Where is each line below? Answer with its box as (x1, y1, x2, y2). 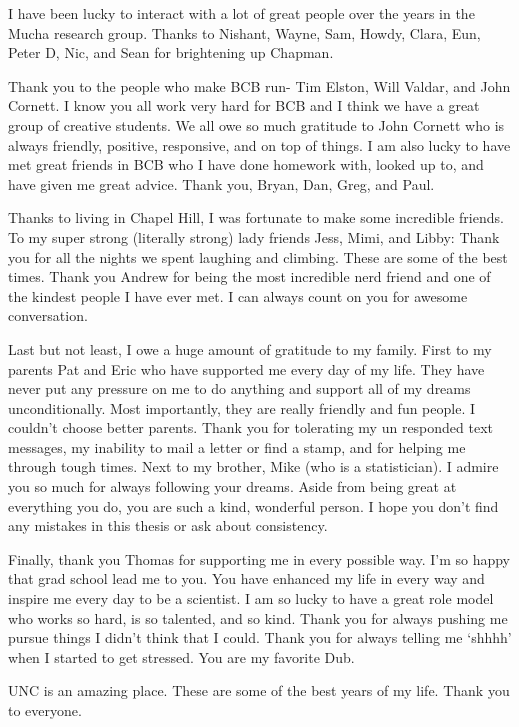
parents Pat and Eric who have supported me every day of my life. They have (8, 358, 485, 379)
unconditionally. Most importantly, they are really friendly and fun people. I (8, 397, 476, 418)
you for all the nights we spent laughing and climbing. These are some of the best (8, 246, 508, 267)
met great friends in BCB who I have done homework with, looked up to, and (8, 154, 484, 175)
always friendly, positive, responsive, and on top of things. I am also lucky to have (8, 134, 511, 155)
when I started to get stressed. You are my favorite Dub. (8, 646, 355, 667)
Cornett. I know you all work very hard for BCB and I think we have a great (8, 95, 480, 116)
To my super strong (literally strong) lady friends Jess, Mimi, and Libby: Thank (8, 226, 500, 247)
